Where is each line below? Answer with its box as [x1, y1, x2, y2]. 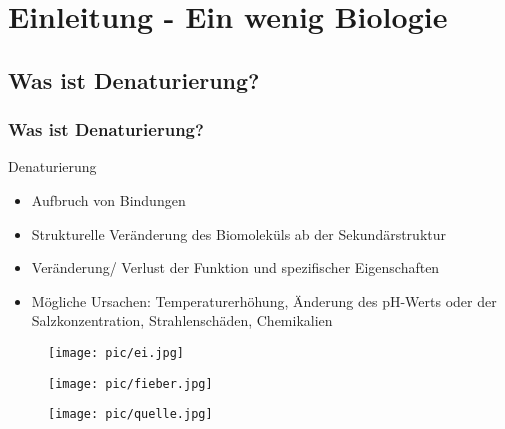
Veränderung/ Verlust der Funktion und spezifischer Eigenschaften [31, 257, 440, 278]
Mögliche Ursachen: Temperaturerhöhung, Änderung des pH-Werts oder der [31, 290, 497, 311]
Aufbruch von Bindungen [31, 189, 186, 210]
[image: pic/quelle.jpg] [48, 407, 213, 422]
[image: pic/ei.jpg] [48, 345, 185, 360]
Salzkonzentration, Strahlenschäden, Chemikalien [31, 310, 333, 331]
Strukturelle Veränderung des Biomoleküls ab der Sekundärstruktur [31, 223, 446, 244]
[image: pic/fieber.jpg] [48, 376, 213, 391]
